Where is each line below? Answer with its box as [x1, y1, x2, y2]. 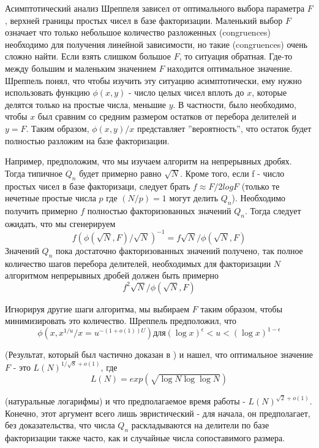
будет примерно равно [79, 166, 162, 179]
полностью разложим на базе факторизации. [5, 134, 170, 147]
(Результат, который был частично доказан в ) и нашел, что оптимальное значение [5, 348, 313, 361]
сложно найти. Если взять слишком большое [5, 50, 171, 63]
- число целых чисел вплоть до [129, 86, 244, 99]
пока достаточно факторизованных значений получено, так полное [55, 244, 303, 257]
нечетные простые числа [5, 191, 96, 204]
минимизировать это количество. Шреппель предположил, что [5, 314, 236, 327]
